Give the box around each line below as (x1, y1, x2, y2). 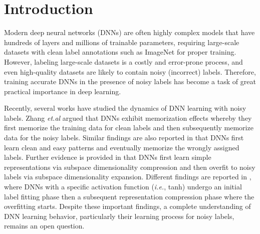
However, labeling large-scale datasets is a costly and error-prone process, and (4, 56, 243, 67)
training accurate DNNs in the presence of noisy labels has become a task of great (4, 76, 256, 87)
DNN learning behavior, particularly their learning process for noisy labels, (4, 210, 234, 221)
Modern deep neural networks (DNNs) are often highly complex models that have (4, 27, 255, 38)
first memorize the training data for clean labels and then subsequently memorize (4, 122, 253, 133)
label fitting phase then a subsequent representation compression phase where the (4, 191, 254, 201)
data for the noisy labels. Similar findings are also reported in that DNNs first (4, 132, 244, 143)
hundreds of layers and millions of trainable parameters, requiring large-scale (4, 37, 239, 47)
